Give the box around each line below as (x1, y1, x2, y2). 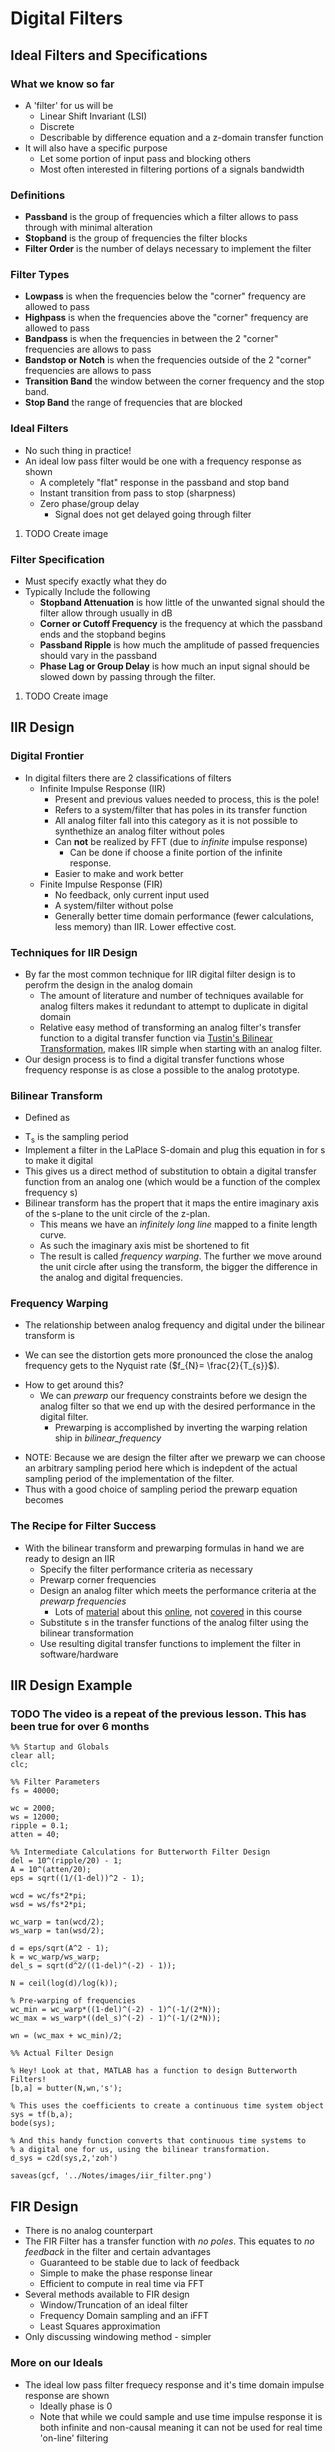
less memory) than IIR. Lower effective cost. (54, 920, 237, 932)
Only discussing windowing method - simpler (24, 2331, 212, 2343)
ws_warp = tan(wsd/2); (10, 1926, 105, 1936)
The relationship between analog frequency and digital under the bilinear (24, 1319, 325, 1331)
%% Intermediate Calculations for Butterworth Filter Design (10, 1847, 271, 1857)
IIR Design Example (10, 1677, 133, 1694)
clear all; (10, 1751, 56, 1761)
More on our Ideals (10, 2356, 103, 2370)
